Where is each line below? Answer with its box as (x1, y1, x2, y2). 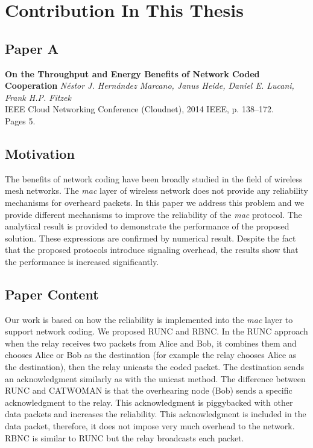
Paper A (5, 39, 58, 57)
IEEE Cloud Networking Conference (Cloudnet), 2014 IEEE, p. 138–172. (5, 103, 274, 115)
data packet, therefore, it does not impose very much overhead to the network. (5, 420, 295, 432)
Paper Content (5, 284, 99, 303)
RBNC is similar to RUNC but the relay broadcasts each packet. (5, 431, 244, 444)
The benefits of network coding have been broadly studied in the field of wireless (5, 172, 303, 185)
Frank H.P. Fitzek (5, 91, 71, 103)
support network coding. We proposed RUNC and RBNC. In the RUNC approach (5, 325, 308, 338)
